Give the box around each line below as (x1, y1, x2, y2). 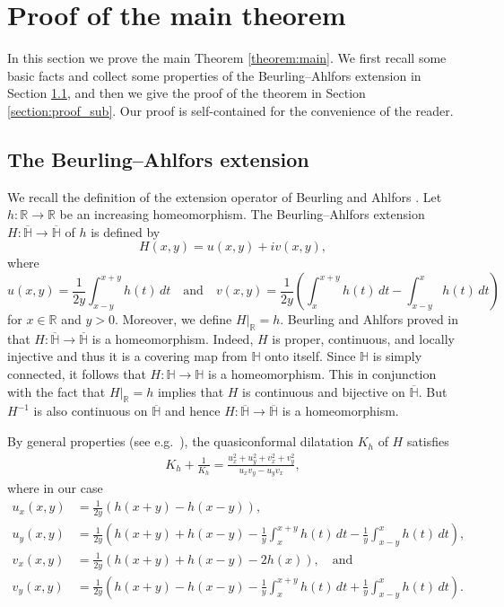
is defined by (91, 222, 161, 241)
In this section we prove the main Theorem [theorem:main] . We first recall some (7, 48, 447, 67)
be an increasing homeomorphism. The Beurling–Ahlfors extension (59, 205, 425, 224)
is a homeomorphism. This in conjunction (208, 365, 437, 383)
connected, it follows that (7, 365, 146, 383)
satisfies (406, 432, 449, 451)
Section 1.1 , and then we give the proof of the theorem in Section (7, 84, 366, 102)
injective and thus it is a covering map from (7, 347, 248, 365)
